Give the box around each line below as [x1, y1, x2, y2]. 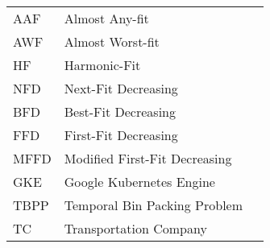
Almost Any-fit [64, 9, 149, 27]
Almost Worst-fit [64, 32, 160, 51]
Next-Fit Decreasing [64, 79, 178, 97]
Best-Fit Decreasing [64, 102, 176, 121]
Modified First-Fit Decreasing [64, 149, 232, 167]
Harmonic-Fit [64, 56, 141, 74]
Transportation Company [64, 219, 207, 238]
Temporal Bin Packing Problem [64, 196, 243, 214]
